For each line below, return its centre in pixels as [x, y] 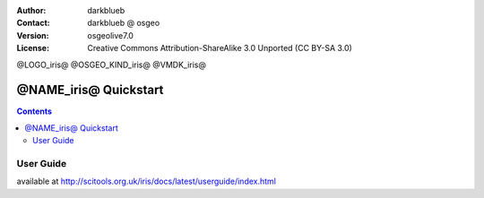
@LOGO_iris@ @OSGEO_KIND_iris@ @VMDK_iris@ [111, 65]
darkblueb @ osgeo [124, 23]
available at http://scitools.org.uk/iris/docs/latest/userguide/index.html [147, 181]
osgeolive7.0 [111, 35]
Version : [33, 35]
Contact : [34, 23]
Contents [35, 111]
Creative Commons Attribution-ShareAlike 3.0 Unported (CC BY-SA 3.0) [220, 48]
